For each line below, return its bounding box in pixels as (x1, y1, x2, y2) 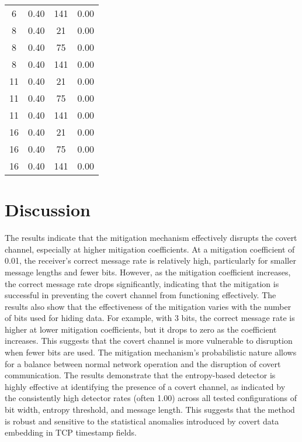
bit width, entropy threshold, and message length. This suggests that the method (5, 403, 295, 416)
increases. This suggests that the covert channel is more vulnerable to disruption (5, 334, 293, 347)
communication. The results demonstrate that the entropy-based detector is (5, 369, 276, 381)
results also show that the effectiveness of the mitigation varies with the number (5, 300, 291, 312)
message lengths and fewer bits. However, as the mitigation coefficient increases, (5, 265, 291, 278)
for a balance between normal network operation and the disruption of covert (5, 357, 281, 370)
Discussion (5, 198, 91, 222)
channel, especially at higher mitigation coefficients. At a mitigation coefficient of (5, 243, 295, 255)
